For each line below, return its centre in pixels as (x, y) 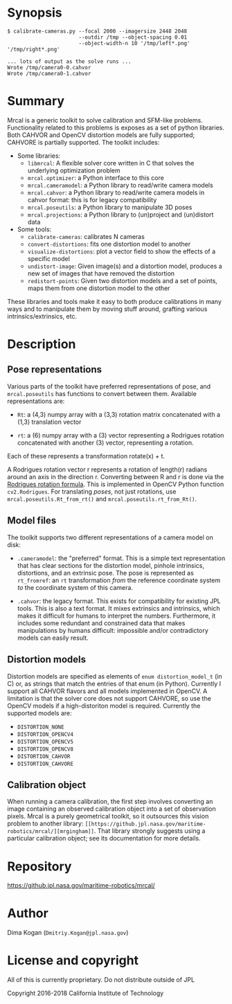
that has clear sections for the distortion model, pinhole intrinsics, (111, 565)
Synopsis (35, 13)
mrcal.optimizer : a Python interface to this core (96, 177)
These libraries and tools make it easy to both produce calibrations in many (114, 301)
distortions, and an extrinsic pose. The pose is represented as (105, 573)
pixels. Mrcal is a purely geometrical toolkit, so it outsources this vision (108, 816)
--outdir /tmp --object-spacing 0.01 (133, 37)
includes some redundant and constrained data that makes (101, 623)
